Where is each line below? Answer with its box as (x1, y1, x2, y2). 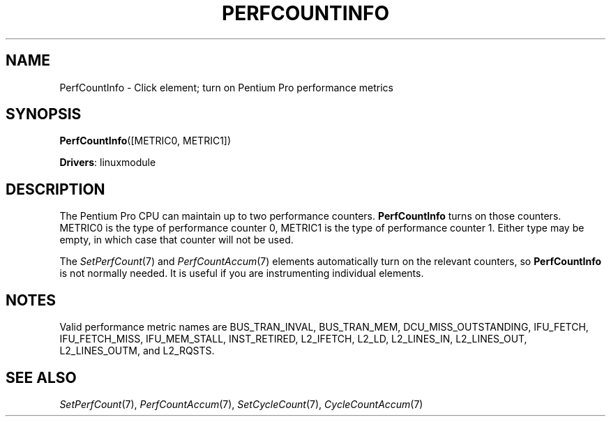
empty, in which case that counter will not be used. (59, 234, 294, 246)
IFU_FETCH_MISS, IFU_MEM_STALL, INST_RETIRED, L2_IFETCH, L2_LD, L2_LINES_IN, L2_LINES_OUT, (59, 333, 527, 345)
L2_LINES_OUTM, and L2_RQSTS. (59, 345, 215, 357)
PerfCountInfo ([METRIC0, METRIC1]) (59, 135, 232, 147)
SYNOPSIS (6, 105, 82, 123)
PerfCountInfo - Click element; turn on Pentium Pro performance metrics (59, 81, 393, 93)
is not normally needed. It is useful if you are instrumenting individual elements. (59, 267, 424, 280)
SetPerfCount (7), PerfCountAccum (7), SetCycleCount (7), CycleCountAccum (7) (59, 398, 423, 410)
